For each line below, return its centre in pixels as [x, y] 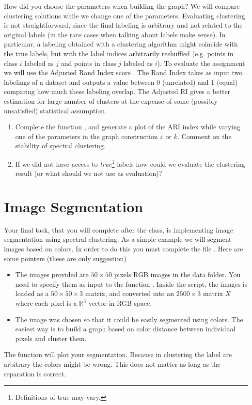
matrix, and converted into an [130, 293]
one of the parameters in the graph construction [87, 136]
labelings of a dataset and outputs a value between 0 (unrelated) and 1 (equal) [121, 82]
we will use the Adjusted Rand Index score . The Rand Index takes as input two [123, 72]
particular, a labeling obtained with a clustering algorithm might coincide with [121, 44]
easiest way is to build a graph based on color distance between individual [125, 329]
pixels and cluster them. [51, 338]
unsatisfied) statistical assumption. [55, 110]
